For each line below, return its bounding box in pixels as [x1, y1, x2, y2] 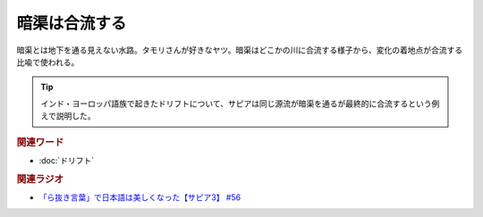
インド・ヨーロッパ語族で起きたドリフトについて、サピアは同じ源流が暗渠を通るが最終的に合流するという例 [40, 98, 440, 109]
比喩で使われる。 [16, 56, 80, 67]
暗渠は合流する [16, 13, 127, 33]
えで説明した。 [40, 111, 96, 121]
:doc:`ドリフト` [38, 154, 95, 165]
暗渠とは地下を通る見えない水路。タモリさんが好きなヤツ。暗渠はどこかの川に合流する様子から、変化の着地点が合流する [16, 45, 463, 55]
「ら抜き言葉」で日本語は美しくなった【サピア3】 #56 [38, 192, 241, 203]
